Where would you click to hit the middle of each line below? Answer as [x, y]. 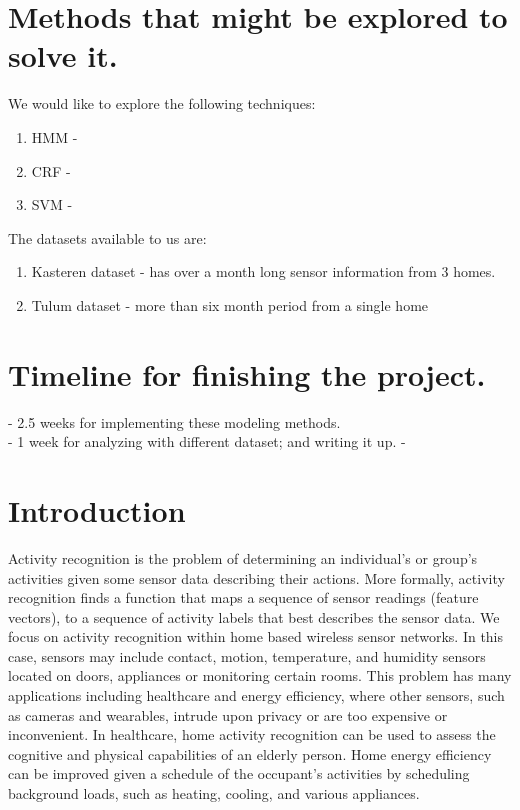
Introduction [97, 509]
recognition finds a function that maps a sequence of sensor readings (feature [243, 597]
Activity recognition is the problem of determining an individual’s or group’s [243, 557]
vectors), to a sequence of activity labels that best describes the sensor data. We [254, 616]
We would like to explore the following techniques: [162, 103]
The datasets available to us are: [107, 237]
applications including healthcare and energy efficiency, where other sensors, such [256, 695]
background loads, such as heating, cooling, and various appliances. [214, 793]
